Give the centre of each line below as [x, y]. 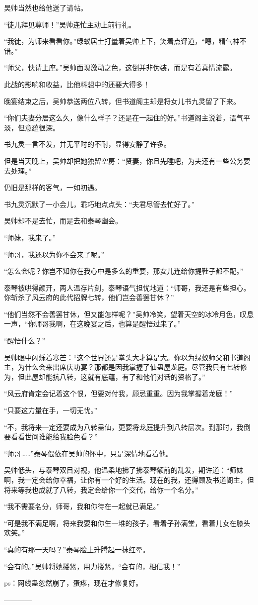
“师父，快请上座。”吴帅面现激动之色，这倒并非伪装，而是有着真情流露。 [120, 67]
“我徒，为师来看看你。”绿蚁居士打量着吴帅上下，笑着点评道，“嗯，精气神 [122, 41]
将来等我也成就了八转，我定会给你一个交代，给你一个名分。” [101, 489]
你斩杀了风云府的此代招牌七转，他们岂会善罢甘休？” [89, 297]
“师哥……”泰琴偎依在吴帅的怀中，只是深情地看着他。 [88, 453]
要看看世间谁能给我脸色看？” [51, 437]
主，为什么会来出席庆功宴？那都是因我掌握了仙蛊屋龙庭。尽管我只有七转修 [126, 367]
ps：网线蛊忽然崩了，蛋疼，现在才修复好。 [73, 583]
